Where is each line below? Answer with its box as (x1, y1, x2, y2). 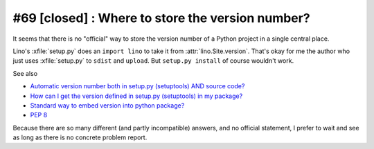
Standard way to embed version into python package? (30, 101, 185, 110)
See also (12, 69, 38, 77)
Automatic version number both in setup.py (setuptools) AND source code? (30, 82, 245, 90)
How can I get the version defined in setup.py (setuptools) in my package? (30, 92, 243, 100)
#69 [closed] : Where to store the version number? (12, 10, 311, 26)
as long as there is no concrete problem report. (12, 133, 148, 141)
